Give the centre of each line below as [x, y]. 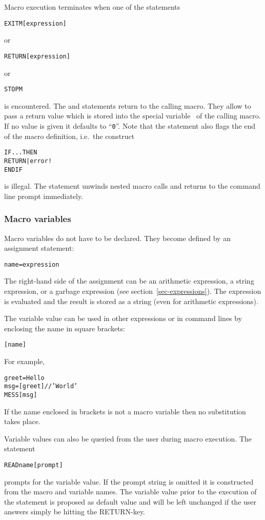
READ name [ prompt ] [34, 465]
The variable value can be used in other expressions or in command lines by [123, 318]
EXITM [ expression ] [35, 23]
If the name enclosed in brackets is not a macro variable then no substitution [125, 411]
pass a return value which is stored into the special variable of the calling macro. [132, 116]
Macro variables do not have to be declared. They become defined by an [117, 238]
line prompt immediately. [44, 196]
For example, [25, 361]
